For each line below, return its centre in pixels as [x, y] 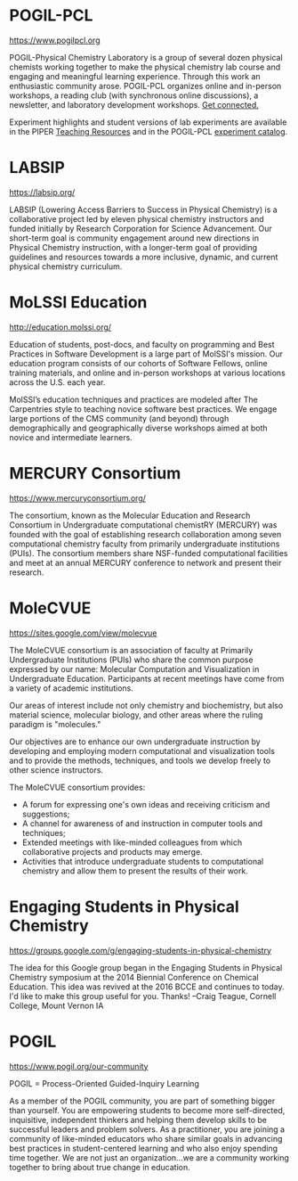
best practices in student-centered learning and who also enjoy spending [144, 1148]
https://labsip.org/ [42, 192]
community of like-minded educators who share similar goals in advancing [146, 1138]
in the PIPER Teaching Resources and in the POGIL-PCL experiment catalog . [149, 131]
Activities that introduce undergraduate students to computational [143, 861]
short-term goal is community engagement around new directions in [134, 238]
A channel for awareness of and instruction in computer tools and [142, 823]
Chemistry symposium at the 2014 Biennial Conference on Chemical [134, 977]
